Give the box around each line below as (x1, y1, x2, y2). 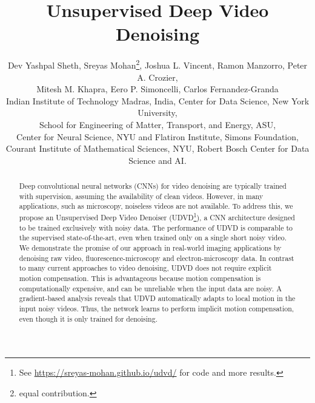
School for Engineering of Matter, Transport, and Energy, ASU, (39, 118, 276, 130)
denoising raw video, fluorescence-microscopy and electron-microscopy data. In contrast (19, 252, 294, 263)
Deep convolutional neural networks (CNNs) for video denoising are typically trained (19, 181, 287, 191)
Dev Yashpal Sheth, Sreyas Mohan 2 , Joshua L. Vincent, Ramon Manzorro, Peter (7, 57, 308, 71)
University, (138, 106, 177, 119)
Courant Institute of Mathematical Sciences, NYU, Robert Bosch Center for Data (5, 142, 310, 155)
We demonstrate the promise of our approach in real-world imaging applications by (19, 243, 282, 253)
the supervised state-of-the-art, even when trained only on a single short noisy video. (19, 232, 287, 243)
